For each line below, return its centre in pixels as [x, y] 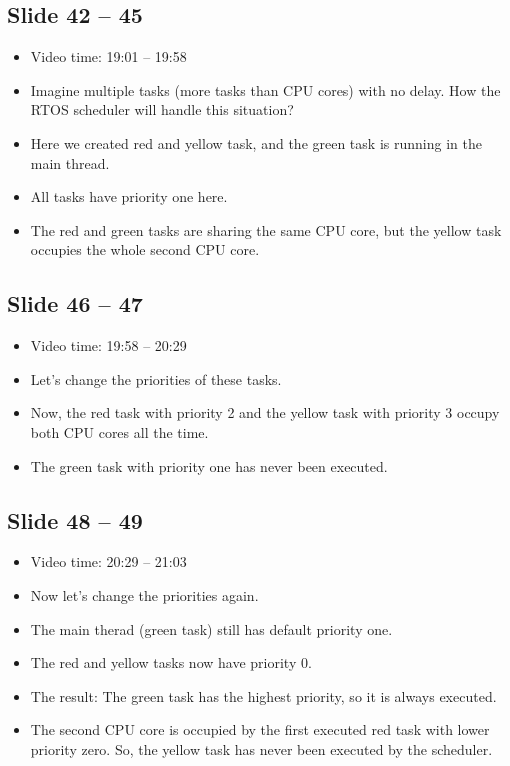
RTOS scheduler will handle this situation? [162, 109]
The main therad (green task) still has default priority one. [211, 628]
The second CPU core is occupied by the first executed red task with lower [260, 729]
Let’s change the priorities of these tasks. [156, 378]
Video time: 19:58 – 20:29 [108, 345]
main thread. [70, 162]
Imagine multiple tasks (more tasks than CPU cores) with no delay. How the [265, 89]
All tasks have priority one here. [129, 196]
